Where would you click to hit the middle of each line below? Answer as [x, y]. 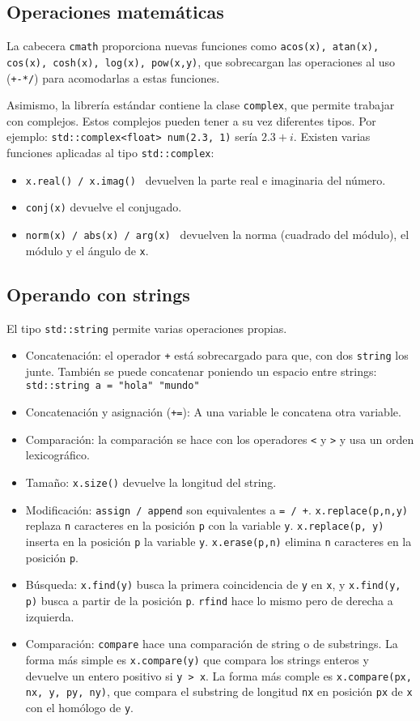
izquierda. [50, 616]
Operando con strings [98, 294]
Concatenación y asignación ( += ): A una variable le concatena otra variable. [213, 412]
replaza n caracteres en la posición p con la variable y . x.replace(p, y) [205, 525]
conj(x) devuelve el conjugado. [104, 207]
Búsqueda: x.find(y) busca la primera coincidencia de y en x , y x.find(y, [213, 584]
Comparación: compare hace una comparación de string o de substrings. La [212, 644]
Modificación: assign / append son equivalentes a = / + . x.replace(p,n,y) [216, 509]
